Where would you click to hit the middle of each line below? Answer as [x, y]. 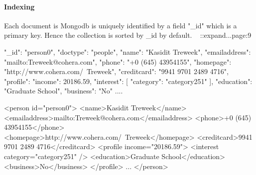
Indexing [19, 6]
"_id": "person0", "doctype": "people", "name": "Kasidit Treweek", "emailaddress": [128, 51]
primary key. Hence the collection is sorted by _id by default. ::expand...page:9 [128, 35]
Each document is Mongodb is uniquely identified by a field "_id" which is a [121, 25]
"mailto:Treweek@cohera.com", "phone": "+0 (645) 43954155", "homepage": [118, 61]
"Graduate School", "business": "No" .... [64, 91]
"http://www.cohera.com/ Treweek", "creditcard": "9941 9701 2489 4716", [116, 71]
